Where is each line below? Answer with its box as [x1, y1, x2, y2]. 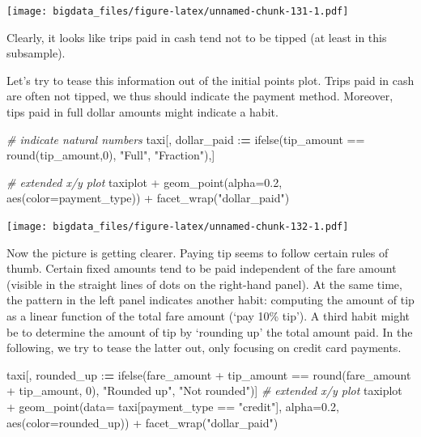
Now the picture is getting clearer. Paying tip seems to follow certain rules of [6, 244, 389, 261]
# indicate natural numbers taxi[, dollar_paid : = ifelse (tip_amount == [6, 130, 365, 147]
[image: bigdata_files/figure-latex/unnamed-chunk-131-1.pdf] [6, 6, 349, 17]
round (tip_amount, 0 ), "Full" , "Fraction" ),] [6, 146, 215, 163]
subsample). [6, 45, 66, 62]
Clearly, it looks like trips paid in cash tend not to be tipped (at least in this [6, 28, 387, 45]
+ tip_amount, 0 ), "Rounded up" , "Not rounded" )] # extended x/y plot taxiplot [6, 382, 402, 399]
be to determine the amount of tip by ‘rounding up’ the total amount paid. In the [6, 323, 413, 340]
